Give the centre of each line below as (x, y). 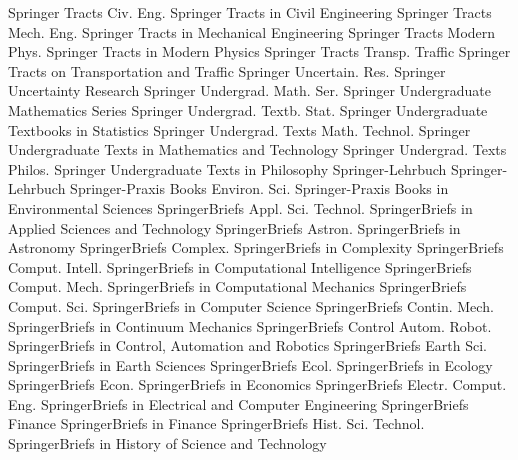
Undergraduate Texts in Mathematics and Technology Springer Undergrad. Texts (257, 149)
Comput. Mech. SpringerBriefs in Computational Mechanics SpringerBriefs (237, 286)
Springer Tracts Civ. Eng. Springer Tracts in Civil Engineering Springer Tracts (250, 12)
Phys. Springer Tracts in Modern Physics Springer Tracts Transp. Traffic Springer (259, 51)
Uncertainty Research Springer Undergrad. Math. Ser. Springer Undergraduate (250, 90)
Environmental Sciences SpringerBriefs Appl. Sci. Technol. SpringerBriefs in (240, 207)
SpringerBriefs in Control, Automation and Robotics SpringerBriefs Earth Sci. (247, 345)
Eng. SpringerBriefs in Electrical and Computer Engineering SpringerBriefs (238, 403)
